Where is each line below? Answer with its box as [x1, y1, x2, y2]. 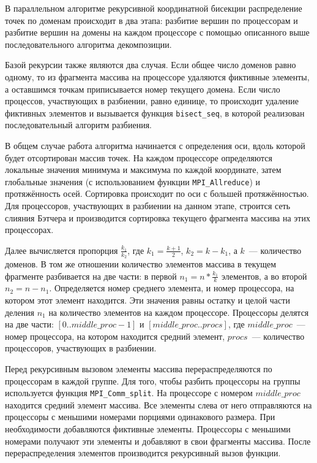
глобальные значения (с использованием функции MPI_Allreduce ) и [5, 175, 260, 188]
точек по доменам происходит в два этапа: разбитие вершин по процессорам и [5, 13, 298, 26]
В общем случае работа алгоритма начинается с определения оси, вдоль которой [5, 139, 305, 151]
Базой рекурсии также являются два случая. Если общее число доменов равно [5, 58, 296, 71]
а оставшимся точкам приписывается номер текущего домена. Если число [5, 82, 280, 95]
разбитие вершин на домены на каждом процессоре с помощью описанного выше [5, 26, 310, 39]
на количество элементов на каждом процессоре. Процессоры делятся [48, 305, 309, 318]
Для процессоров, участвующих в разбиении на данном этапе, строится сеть [5, 199, 291, 212]
